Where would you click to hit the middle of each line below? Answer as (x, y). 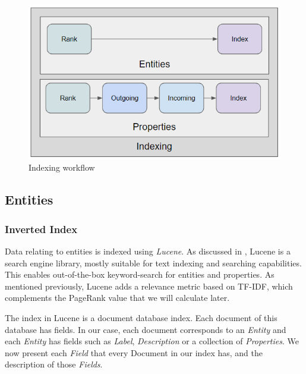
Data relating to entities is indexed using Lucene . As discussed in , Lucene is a (148, 251)
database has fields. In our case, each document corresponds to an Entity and (146, 329)
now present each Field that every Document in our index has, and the (134, 352)
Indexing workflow (62, 167)
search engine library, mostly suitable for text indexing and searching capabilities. (153, 263)
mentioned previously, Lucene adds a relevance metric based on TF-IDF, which (149, 286)
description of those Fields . (54, 364)
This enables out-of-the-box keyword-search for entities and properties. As (140, 274)
